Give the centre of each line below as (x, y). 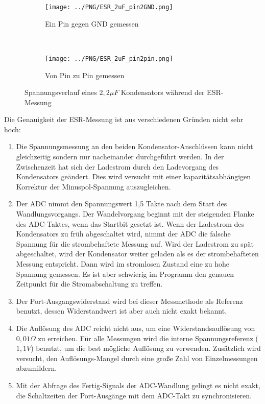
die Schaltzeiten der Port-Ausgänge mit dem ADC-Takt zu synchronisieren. (134, 395)
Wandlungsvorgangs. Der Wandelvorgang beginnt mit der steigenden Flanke (135, 214)
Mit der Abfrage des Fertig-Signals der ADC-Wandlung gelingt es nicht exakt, (138, 385)
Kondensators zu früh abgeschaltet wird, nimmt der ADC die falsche (123, 234)
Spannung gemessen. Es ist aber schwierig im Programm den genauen (125, 274)
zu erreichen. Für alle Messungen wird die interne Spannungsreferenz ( (148, 338)
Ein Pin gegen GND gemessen (92, 23)
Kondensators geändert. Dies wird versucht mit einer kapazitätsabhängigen (134, 176)
